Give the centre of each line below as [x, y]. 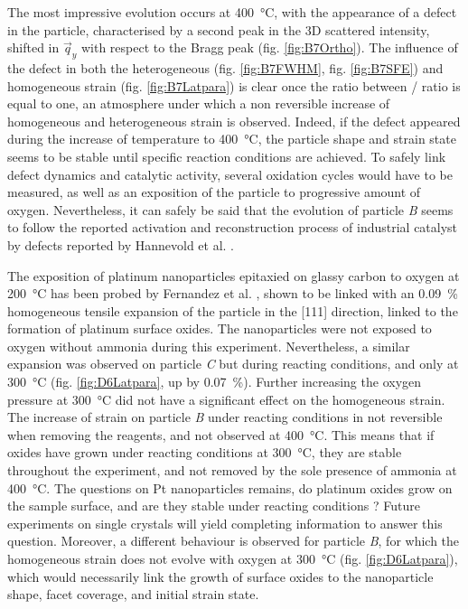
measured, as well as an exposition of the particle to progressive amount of [214, 192]
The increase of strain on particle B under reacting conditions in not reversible [225, 417]
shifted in [33, 47]
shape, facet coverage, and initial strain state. [133, 594]
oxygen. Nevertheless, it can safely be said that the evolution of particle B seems [230, 209]
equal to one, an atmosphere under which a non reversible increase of [199, 103]
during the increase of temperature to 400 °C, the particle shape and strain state [232, 139]
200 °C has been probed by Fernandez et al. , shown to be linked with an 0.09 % [233, 293]
